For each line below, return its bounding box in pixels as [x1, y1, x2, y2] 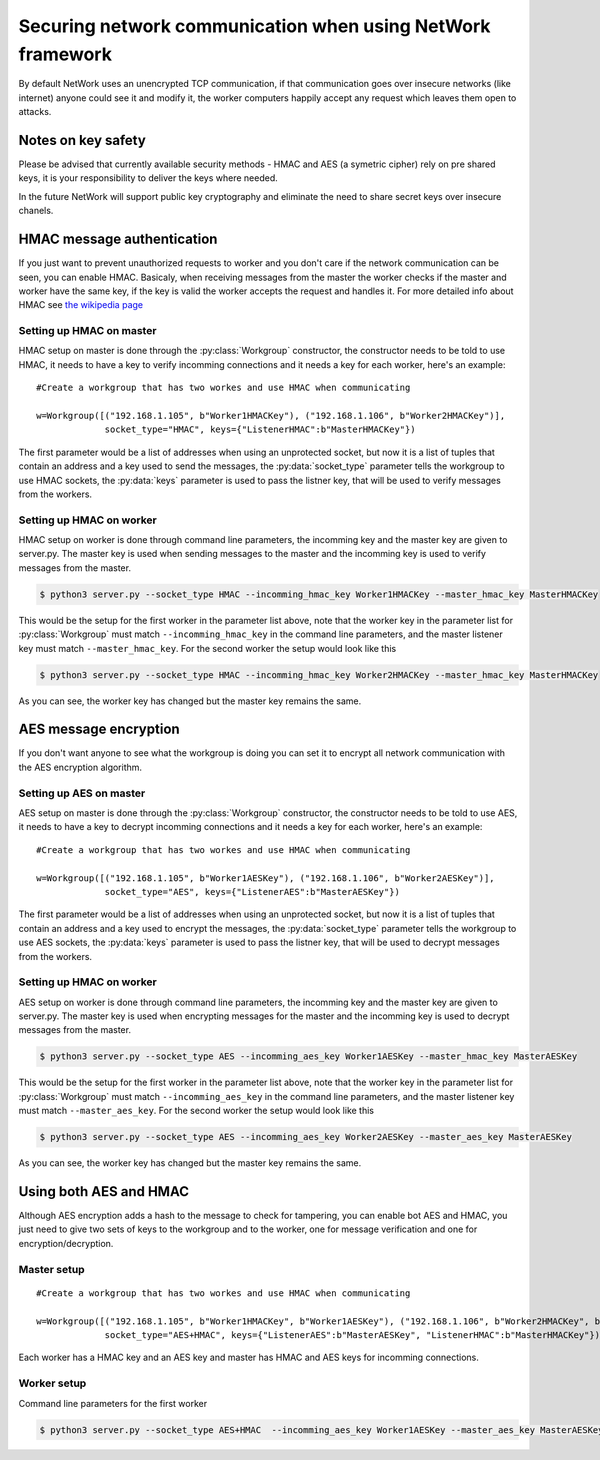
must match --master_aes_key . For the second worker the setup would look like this [18, 1105, 375, 1117]
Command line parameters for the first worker [18, 1397, 208, 1409]
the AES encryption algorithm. [18, 761, 143, 773]
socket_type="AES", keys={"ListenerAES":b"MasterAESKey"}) [104, 886, 400, 897]
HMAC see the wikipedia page [18, 299, 144, 311]
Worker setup [18, 1376, 87, 1390]
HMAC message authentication [18, 231, 218, 248]
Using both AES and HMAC [18, 1183, 190, 1200]
